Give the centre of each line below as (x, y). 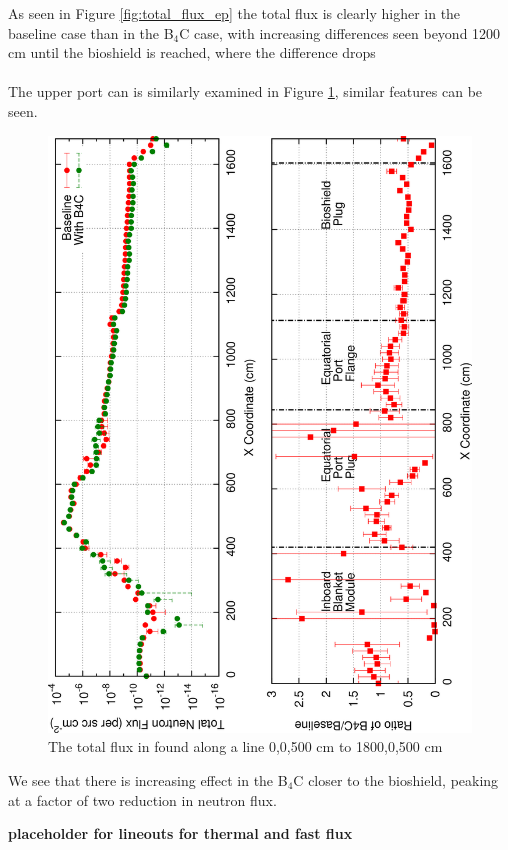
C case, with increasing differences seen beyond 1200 (340, 32)
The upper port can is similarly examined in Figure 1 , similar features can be (245, 91)
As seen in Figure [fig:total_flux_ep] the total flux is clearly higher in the (234, 13)
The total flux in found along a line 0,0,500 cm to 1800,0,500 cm (245, 746)
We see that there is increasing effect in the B (148, 779)
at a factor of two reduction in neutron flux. (142, 799)
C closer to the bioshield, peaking (396, 779)
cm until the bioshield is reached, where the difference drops (192, 52)
